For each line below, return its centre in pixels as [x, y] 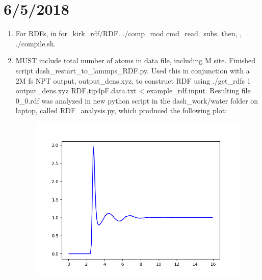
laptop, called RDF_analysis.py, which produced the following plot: [121, 110]
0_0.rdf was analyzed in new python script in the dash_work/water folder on [137, 100]
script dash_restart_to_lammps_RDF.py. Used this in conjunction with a [133, 70]
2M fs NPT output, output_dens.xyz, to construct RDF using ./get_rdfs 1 [133, 80]
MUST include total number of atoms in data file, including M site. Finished [136, 60]
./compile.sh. [36, 43]
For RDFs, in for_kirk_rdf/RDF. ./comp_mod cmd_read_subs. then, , [129, 33]
